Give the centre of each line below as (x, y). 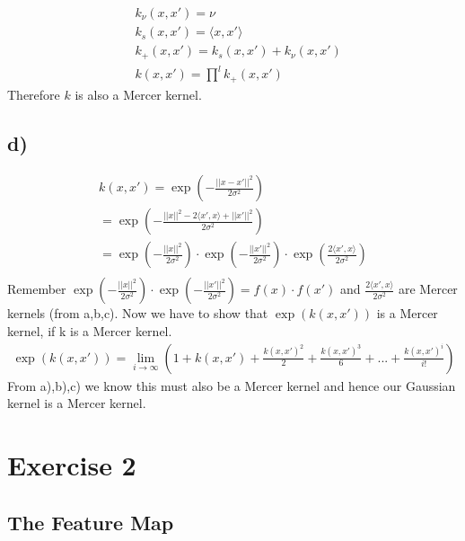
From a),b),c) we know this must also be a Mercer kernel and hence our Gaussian (232, 385)
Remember (37, 289)
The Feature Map (91, 522)
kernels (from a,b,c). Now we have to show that (138, 313)
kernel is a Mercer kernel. (77, 403)
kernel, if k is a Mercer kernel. (90, 331)
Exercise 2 (72, 465)
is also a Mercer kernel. (138, 94)
